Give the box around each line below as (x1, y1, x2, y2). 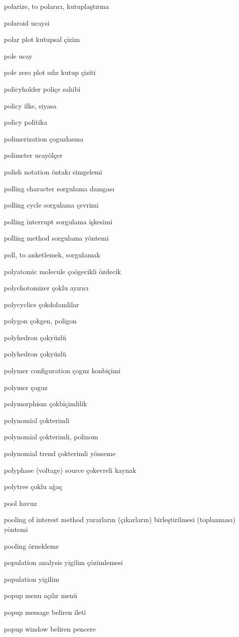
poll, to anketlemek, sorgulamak (4, 249, 100, 259)
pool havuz (4, 497, 37, 508)
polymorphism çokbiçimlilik (4, 398, 87, 409)
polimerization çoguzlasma (4, 133, 84, 143)
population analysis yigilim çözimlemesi (4, 557, 123, 567)
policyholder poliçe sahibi (4, 83, 81, 94)
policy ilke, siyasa (4, 100, 57, 110)
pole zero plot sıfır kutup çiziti (4, 67, 96, 77)
